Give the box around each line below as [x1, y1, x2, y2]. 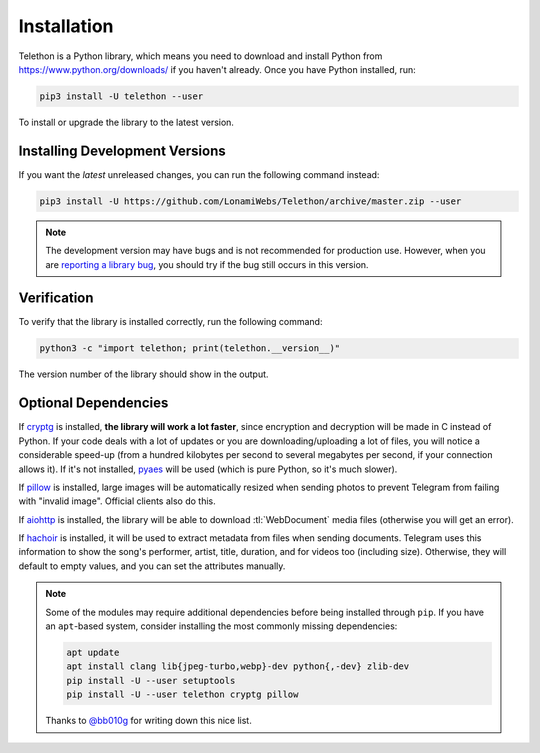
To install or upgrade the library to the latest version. [18, 116, 235, 128]
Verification [18, 290, 94, 307]
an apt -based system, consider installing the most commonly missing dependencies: [45, 620, 398, 632]
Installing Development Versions [18, 142, 226, 159]
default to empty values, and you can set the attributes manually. [18, 560, 286, 572]
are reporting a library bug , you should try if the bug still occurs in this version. [45, 258, 369, 270]
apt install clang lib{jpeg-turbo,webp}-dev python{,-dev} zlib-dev [66, 661, 410, 672]
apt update [66, 647, 120, 659]
